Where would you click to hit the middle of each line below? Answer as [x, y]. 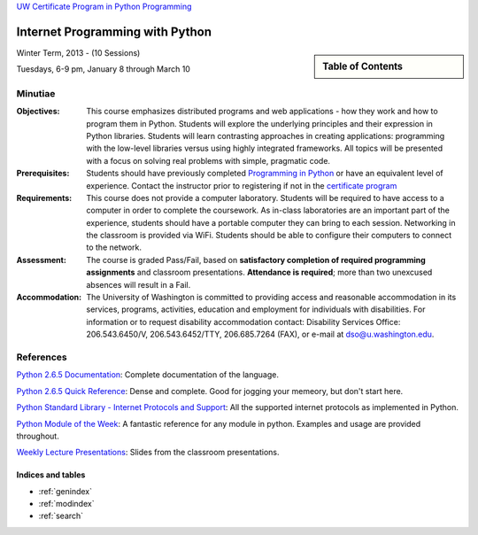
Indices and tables [51, 475]
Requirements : [44, 198]
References [42, 357]
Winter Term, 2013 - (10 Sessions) [78, 52]
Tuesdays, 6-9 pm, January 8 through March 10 [103, 69]
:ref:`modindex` [66, 504]
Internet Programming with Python [114, 31]
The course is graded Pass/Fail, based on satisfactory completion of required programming [256, 260]
